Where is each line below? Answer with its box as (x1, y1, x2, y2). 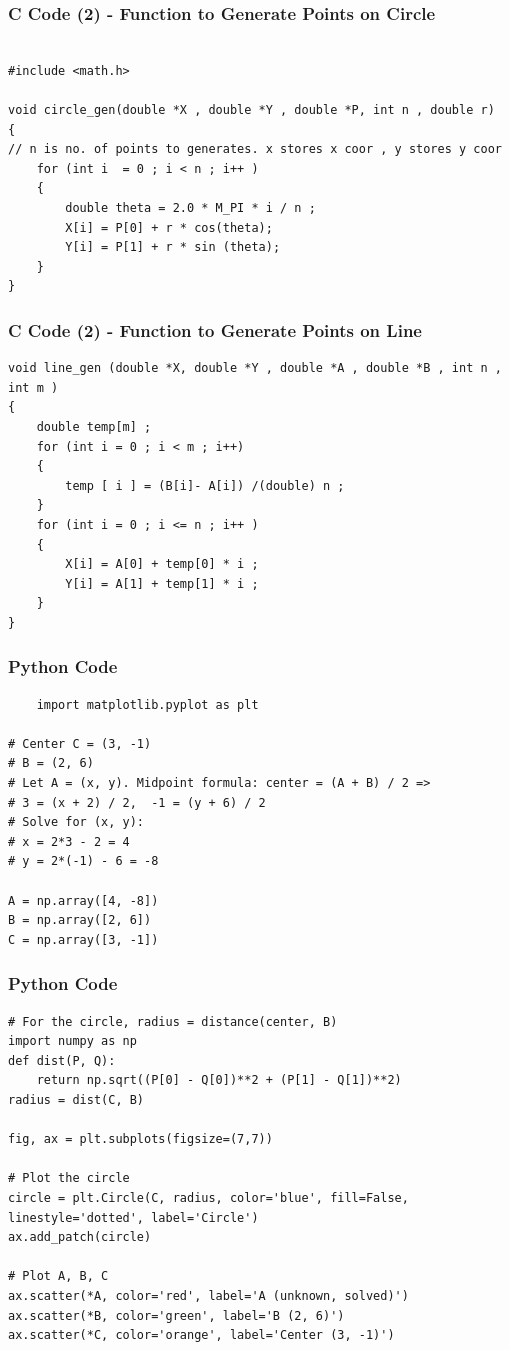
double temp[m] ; (36, 419, 152, 434)
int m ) (8, 380, 59, 395)
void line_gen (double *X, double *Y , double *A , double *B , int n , (8, 361, 502, 376)
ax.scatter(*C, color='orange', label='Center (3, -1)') (8, 1328, 395, 1343)
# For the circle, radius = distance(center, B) (8, 1014, 338, 1029)
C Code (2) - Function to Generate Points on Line (8, 317, 422, 342)
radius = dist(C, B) (8, 1093, 145, 1107)
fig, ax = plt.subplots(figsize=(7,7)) (8, 1132, 273, 1147)
